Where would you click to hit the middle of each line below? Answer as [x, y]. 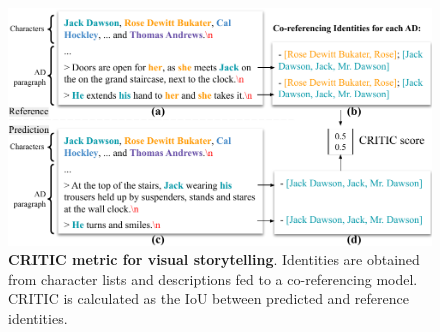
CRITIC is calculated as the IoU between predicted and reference [208, 298]
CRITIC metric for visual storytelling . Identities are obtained [214, 259]
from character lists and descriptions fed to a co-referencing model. [213, 278]
